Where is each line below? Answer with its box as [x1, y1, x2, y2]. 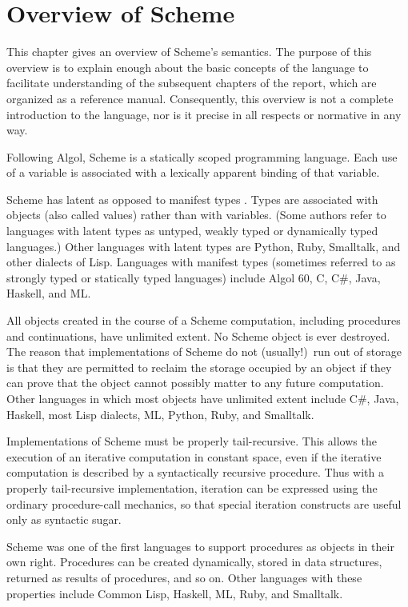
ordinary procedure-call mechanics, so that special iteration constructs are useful [6, 495, 402, 512]
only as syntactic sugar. [6, 511, 122, 528]
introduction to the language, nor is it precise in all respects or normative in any [6, 106, 402, 122]
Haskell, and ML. [6, 285, 91, 302]
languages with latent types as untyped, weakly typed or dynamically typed [6, 222, 378, 239]
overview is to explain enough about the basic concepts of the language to [6, 58, 369, 75]
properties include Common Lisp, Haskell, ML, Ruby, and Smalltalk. [6, 585, 343, 601]
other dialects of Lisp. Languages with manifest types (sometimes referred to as [6, 254, 396, 270]
